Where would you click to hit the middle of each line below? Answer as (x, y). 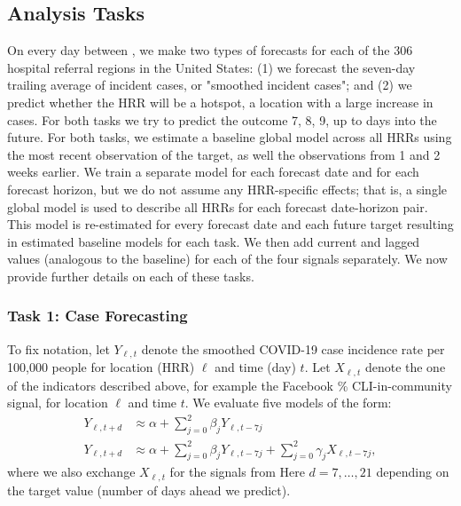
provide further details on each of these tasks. (131, 276)
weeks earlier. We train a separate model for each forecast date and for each (213, 172)
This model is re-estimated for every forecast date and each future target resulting (230, 224)
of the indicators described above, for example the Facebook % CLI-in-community (230, 385)
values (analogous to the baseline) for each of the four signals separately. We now (227, 259)
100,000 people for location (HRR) (101, 367)
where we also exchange (71, 472)
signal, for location (58, 403)
